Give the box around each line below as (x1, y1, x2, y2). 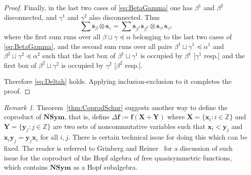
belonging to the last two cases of (133, 31, 232, 41)
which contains (4, 162, 48, 172)
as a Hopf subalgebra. (73, 162, 138, 172)
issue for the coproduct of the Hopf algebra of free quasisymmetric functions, (4, 152, 232, 162)
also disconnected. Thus (89, 12, 160, 22)
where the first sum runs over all (4, 31, 101, 41)
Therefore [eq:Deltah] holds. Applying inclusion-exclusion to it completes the (4, 76, 232, 86)
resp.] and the (204, 50, 245, 61)
